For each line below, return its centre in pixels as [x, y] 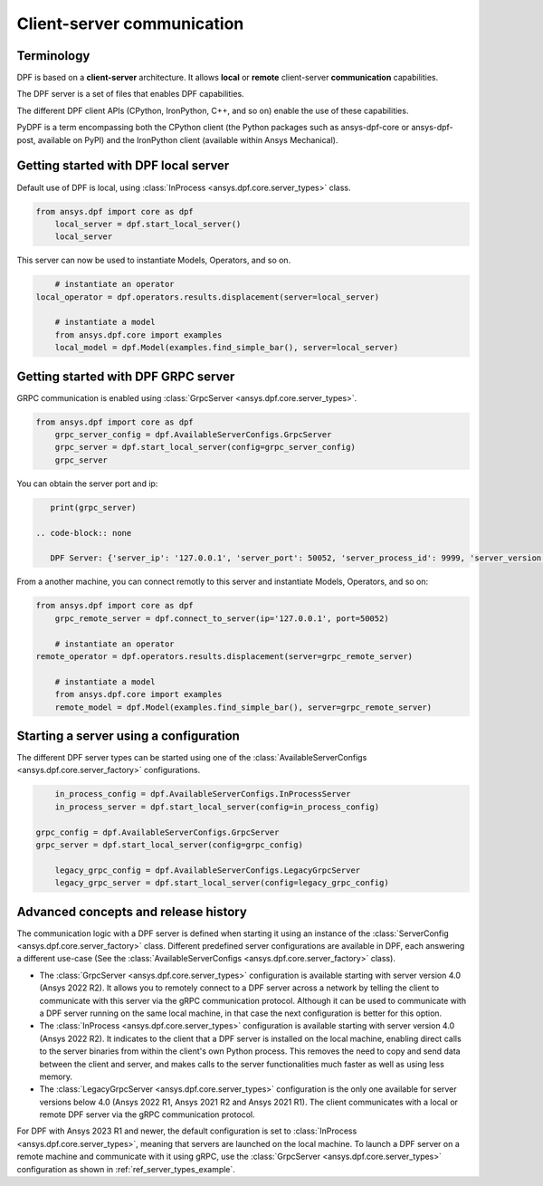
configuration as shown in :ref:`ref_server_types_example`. [126, 1169]
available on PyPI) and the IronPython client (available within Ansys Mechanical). [188, 139]
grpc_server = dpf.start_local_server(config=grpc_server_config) [205, 447]
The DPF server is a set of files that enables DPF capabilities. [130, 94]
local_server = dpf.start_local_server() [148, 224]
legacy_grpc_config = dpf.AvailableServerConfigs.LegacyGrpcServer [208, 870]
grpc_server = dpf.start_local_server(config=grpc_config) [169, 845]
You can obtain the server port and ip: [87, 483]
